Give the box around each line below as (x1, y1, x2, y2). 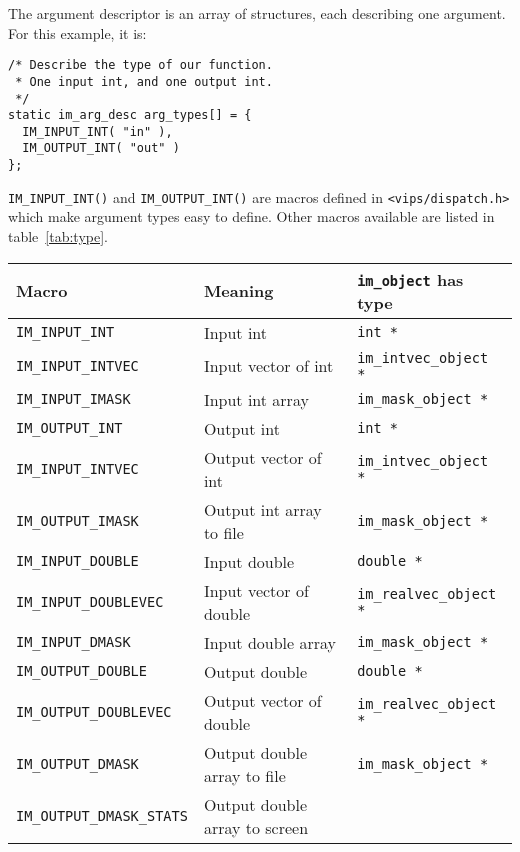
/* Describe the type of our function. (8, 58, 273, 73)
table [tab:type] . (8, 226, 108, 247)
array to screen (203, 815, 309, 839)
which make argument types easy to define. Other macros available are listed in (8, 206, 495, 227)
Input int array (203, 387, 309, 411)
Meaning (203, 279, 274, 303)
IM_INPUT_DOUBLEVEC (16, 593, 164, 610)
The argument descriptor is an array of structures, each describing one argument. (8, 3, 506, 23)
